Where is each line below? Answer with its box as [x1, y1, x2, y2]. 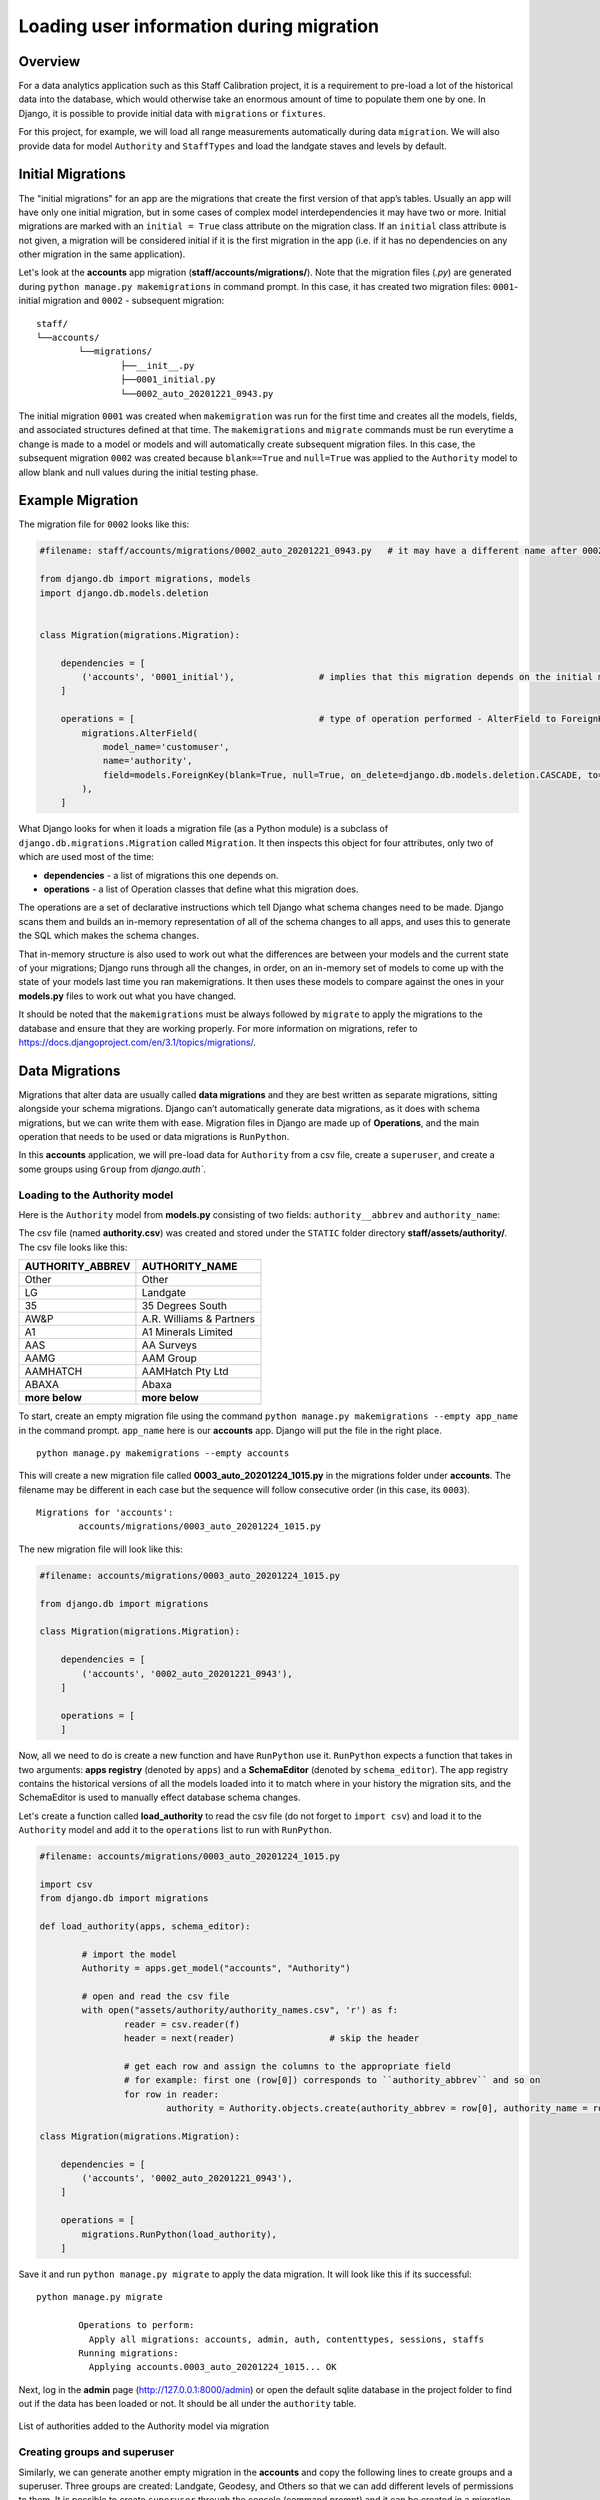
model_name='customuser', [102, 741, 230, 752]
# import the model [81, 1948, 177, 1960]
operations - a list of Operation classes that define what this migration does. [43, 883, 359, 895]
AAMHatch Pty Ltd [141, 1365, 229, 1379]
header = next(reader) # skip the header [123, 2033, 420, 2044]
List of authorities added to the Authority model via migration [18, 2420, 270, 2432]
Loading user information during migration [18, 15, 380, 37]
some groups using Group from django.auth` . [18, 1163, 207, 1175]
